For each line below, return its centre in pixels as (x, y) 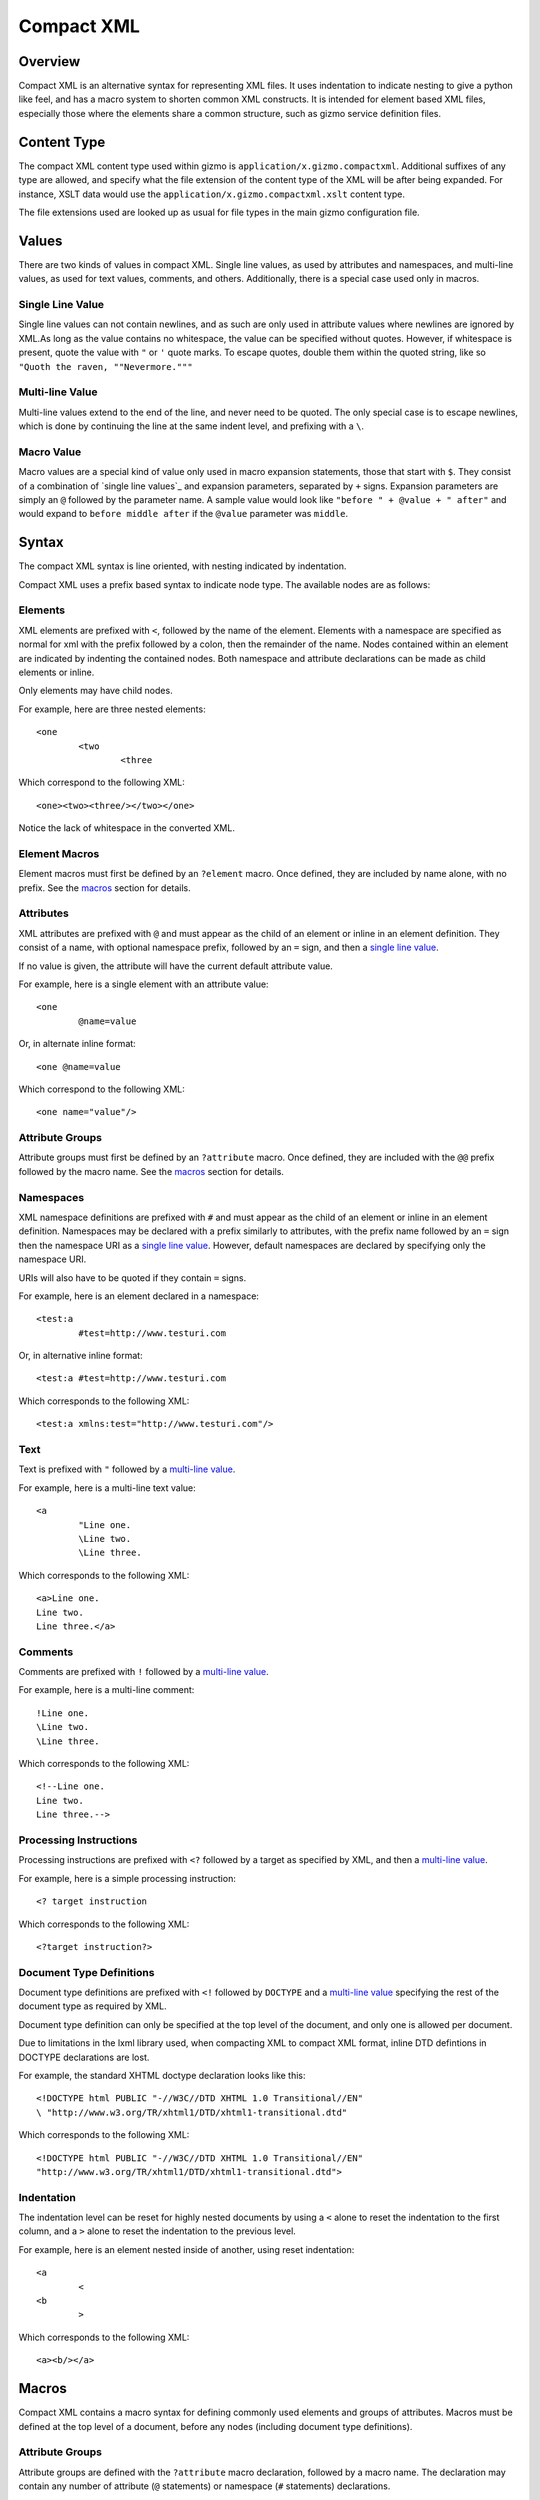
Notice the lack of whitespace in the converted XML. (126, 828)
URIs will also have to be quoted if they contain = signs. (132, 1277)
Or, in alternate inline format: (77, 1044)
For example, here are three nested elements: (112, 709)
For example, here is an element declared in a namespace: (139, 1296)
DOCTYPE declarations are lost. (84, 2057)
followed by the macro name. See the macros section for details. (151, 1171)
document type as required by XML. (92, 2006)
